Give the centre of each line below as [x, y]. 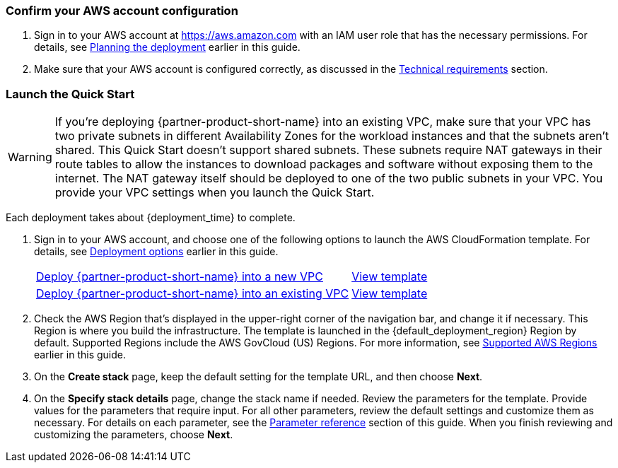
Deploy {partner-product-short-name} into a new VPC [180, 277]
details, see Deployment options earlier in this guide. [156, 252]
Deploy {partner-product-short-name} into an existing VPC [193, 294]
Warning [30, 157]
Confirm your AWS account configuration [122, 11]
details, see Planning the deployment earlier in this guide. [167, 47]
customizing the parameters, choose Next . [134, 435]
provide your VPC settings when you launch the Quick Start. [215, 193]
